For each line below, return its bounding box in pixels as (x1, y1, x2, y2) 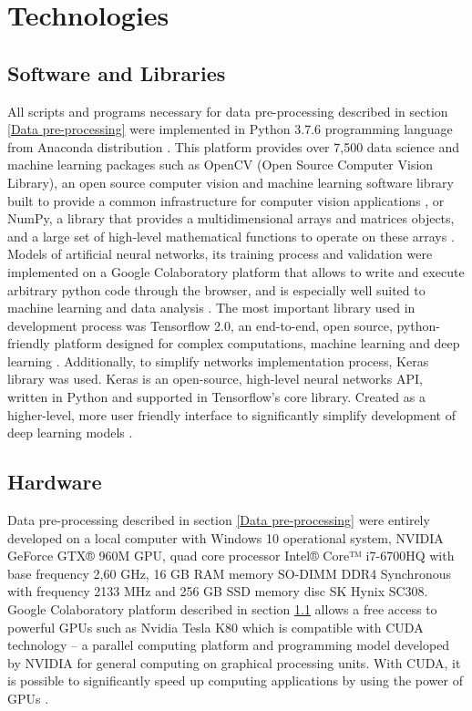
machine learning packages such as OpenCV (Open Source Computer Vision (7, 155, 434, 174)
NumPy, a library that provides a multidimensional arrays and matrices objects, (7, 209, 455, 228)
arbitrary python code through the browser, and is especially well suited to (7, 280, 426, 299)
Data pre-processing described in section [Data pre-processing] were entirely (7, 510, 430, 530)
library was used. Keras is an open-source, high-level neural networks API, (7, 369, 423, 388)
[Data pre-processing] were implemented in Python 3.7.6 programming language (7, 119, 453, 139)
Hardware (7, 468, 102, 496)
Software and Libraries (7, 58, 226, 87)
